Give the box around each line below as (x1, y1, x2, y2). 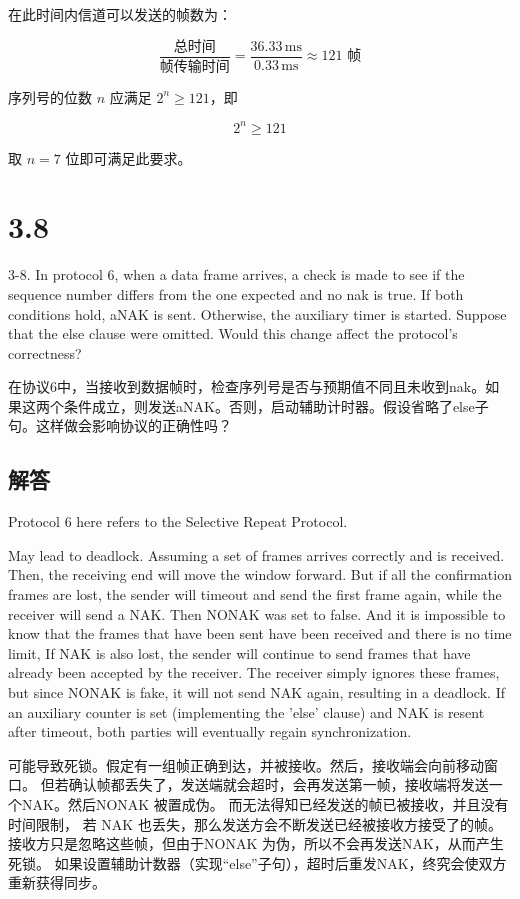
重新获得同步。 (8, 872, 106, 893)
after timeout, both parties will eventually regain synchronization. (8, 721, 412, 742)
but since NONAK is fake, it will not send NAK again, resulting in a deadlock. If (8, 682, 505, 703)
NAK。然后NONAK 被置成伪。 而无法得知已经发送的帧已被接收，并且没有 (21, 793, 509, 814)
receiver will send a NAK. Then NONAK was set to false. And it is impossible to (8, 603, 506, 624)
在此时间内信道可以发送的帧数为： (8, 4, 232, 24)
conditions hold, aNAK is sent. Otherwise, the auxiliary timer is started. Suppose (8, 303, 507, 324)
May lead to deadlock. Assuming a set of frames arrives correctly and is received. (8, 544, 505, 565)
